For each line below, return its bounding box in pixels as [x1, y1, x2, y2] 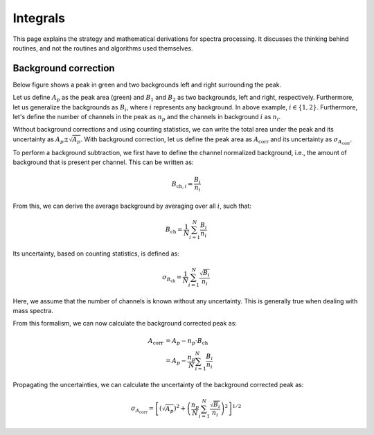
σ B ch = [161, 273, 182, 283]
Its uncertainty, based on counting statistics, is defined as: [12, 249, 179, 258]
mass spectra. [12, 307, 53, 315]
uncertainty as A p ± [12, 135, 69, 145]
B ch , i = [171, 180, 193, 190]
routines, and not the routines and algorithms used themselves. [12, 44, 193, 52]
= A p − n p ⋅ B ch [165, 337, 208, 346]
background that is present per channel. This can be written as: [12, 158, 194, 166]
